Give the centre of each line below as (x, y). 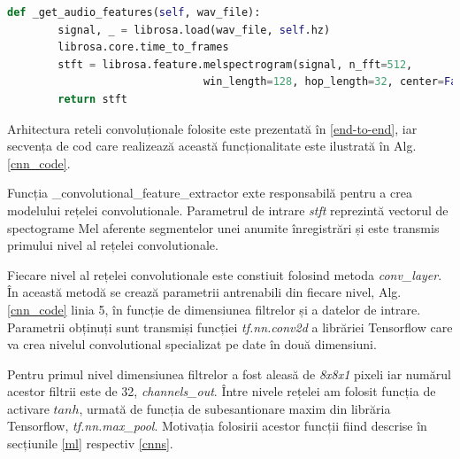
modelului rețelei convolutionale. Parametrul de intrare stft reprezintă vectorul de (228, 210)
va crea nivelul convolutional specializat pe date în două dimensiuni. (192, 344)
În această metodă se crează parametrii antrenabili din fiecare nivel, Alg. (204, 292)
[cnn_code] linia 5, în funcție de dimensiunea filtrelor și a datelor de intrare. (214, 309)
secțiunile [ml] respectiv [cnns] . (90, 443)
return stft (93, 99)
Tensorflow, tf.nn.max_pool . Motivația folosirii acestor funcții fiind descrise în (217, 426)
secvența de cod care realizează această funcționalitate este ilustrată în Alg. (212, 146)
